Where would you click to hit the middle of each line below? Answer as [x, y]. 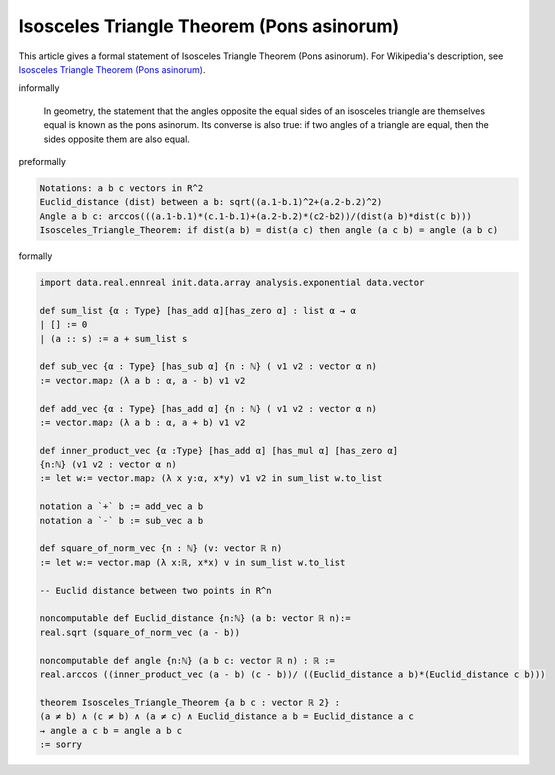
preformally [42, 161]
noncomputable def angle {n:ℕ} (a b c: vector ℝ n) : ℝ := [187, 660]
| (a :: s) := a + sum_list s [113, 338]
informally [39, 88]
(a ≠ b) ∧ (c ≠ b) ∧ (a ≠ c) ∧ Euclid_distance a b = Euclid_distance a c [227, 716]
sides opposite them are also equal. [116, 139]
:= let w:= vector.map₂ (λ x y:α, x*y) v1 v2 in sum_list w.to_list [211, 478]
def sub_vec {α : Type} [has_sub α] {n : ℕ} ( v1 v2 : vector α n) [208, 366]
